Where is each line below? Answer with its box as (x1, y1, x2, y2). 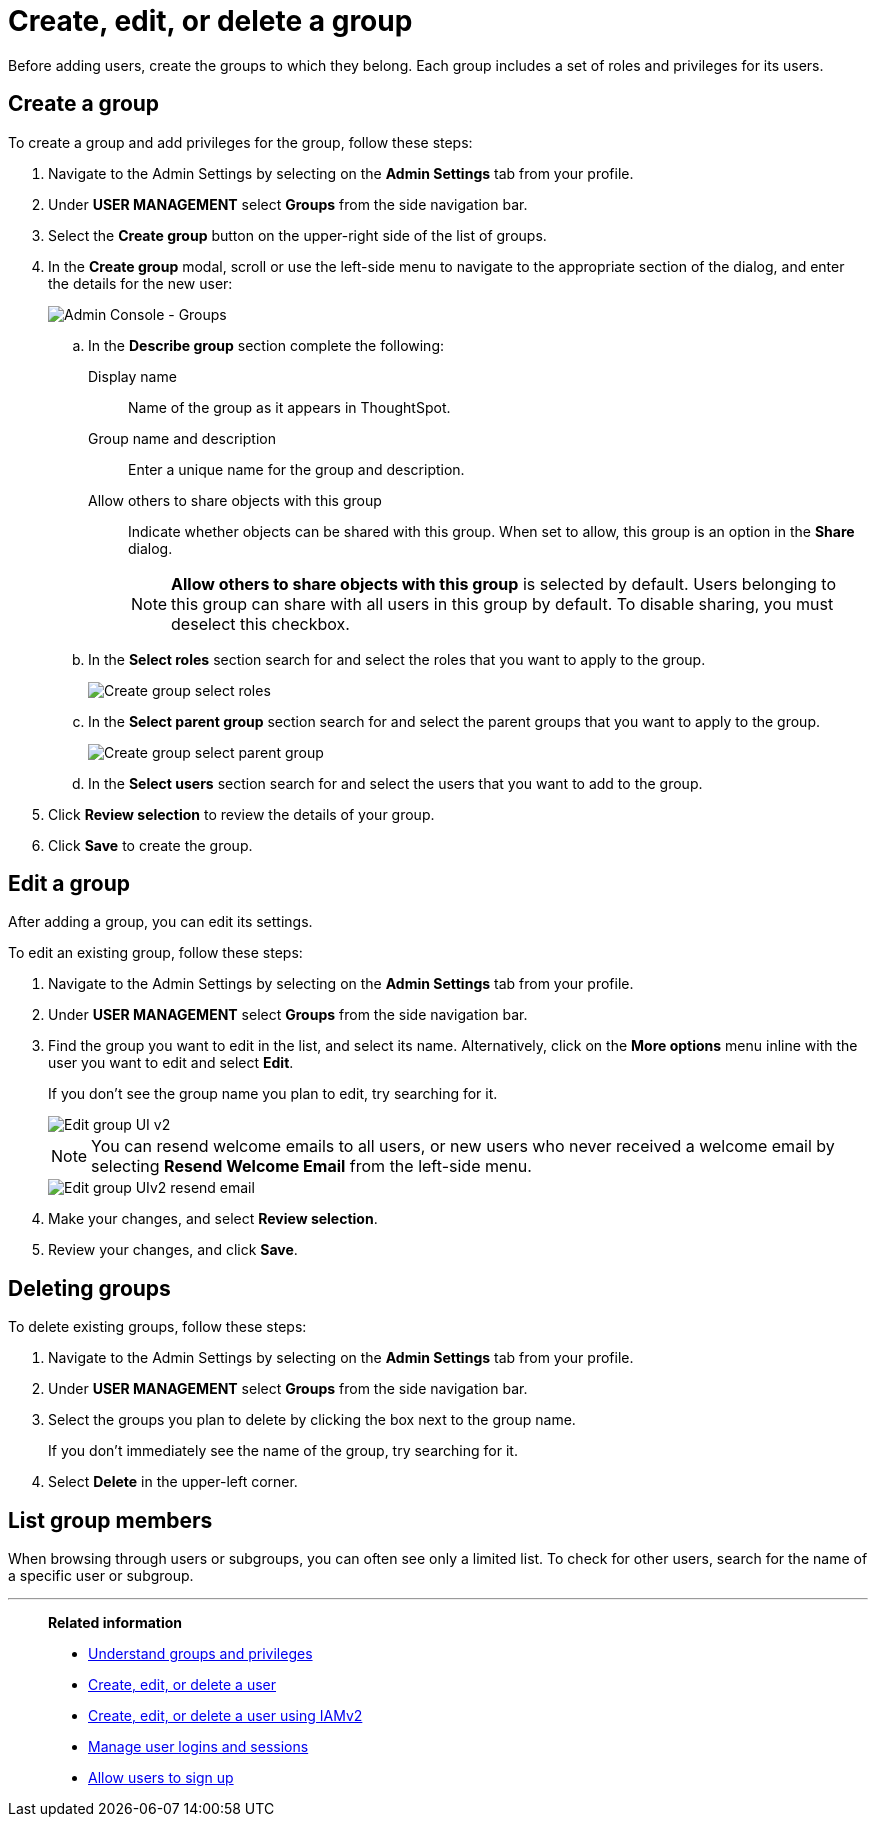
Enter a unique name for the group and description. (128, 460, 465, 478)
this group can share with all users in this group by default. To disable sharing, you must (171, 593, 834, 614)
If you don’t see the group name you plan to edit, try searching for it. (48, 1085, 498, 1103)
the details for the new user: (48, 274, 233, 292)
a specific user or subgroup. (8, 1567, 194, 1585)
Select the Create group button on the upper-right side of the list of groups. (48, 226, 547, 244)
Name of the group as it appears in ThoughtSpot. (128, 398, 451, 416)
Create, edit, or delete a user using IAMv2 (88, 1707, 363, 1725)
